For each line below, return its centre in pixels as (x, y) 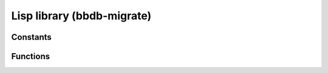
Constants (31, 37)
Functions (31, 56)
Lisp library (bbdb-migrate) (81, 16)
